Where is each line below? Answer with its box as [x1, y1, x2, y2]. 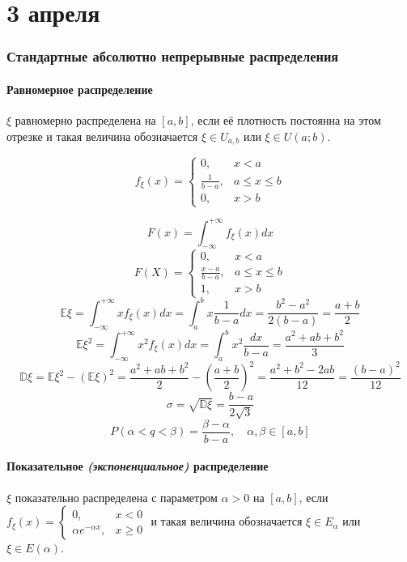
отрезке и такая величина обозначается [6, 127, 198, 144]
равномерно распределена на [15, 112, 156, 129]
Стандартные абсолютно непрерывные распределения [6, 46, 339, 66]
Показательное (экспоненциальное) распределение [6, 458, 269, 475]
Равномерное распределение [6, 80, 153, 97]
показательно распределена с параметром [15, 488, 218, 505]
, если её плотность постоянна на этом [190, 112, 381, 129]
